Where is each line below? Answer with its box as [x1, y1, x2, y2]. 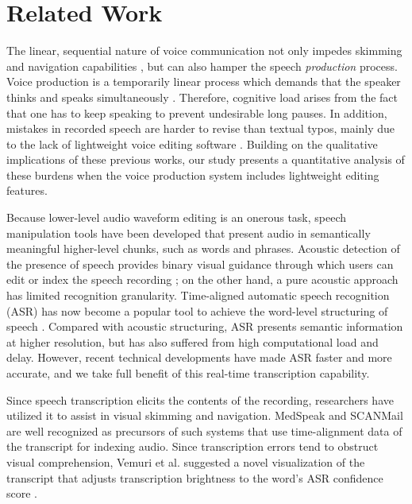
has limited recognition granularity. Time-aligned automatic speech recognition [6, 287, 390, 304]
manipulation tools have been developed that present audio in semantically [6, 224, 371, 241]
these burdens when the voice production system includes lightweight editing [6, 166, 379, 183]
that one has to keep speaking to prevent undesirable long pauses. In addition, [6, 104, 387, 121]
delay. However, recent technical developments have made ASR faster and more [6, 349, 392, 366]
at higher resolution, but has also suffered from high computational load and [6, 333, 379, 350]
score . [6, 485, 38, 502]
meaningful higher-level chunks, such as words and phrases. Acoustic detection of [6, 240, 400, 257]
